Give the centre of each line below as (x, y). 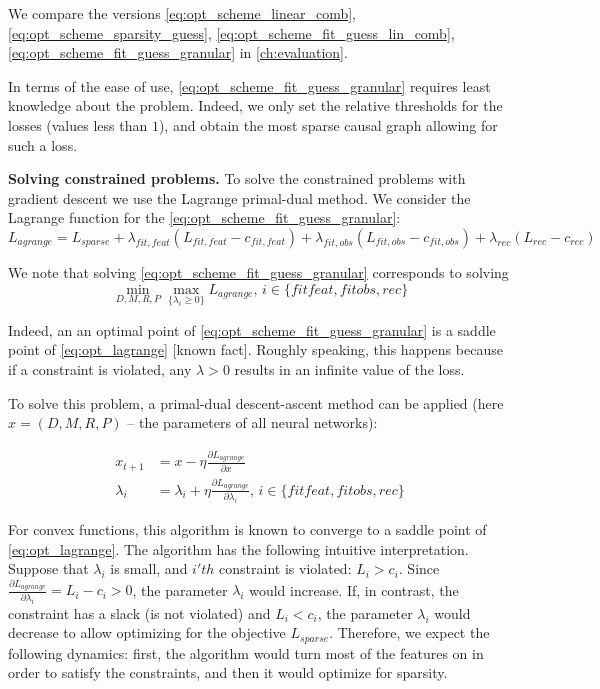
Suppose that (48, 568)
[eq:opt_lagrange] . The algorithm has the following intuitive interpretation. (238, 548)
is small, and (149, 568)
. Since (419, 568)
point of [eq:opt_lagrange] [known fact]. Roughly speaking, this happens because (255, 349)
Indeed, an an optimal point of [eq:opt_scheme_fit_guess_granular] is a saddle (252, 329)
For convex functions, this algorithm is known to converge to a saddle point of (247, 528)
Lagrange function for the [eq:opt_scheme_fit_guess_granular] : (204, 217)
